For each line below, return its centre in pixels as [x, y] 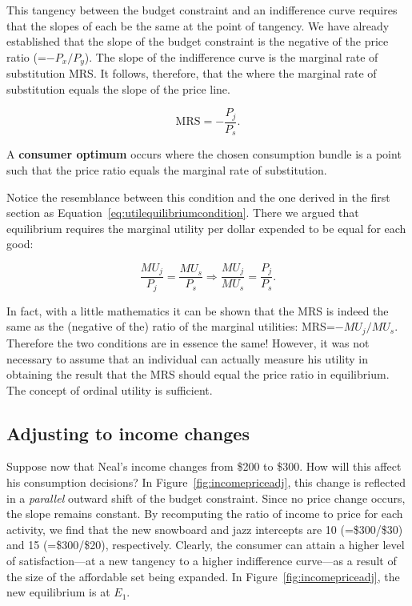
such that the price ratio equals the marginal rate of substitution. [167, 169]
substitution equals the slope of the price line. [118, 88]
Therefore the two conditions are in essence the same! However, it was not [188, 342]
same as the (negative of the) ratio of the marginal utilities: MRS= [171, 326]
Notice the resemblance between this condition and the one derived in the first [198, 197]
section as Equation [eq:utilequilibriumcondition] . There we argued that [183, 213]
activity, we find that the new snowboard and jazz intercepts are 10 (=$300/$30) [205, 529]
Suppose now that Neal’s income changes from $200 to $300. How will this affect [204, 466]
